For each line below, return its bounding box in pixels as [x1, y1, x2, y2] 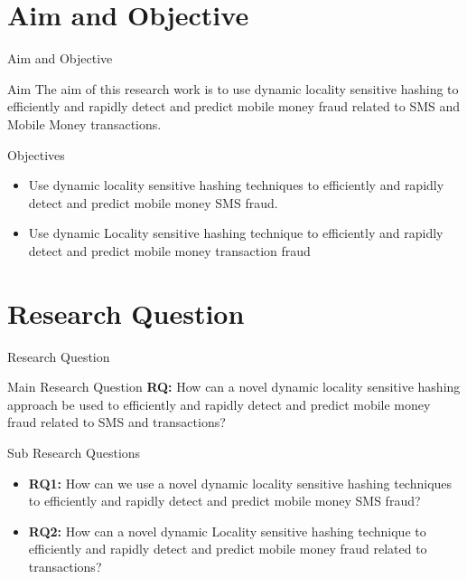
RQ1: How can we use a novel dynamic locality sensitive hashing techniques [28, 473, 453, 492]
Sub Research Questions [7, 442, 141, 461]
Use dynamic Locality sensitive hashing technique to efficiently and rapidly [28, 223, 444, 242]
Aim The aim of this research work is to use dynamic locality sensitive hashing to [7, 79, 459, 98]
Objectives [7, 145, 65, 164]
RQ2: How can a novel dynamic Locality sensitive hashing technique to [28, 521, 426, 540]
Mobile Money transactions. [7, 114, 162, 133]
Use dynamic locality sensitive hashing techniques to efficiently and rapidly [28, 176, 444, 195]
